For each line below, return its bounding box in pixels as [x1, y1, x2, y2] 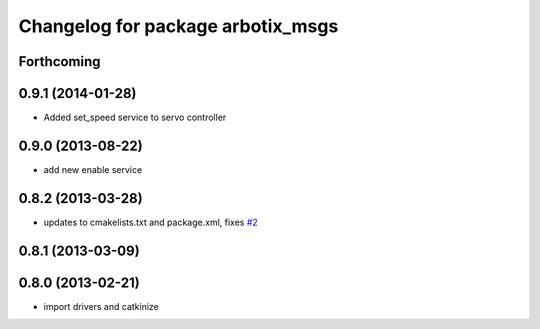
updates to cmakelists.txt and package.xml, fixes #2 [43, 216, 259, 228]
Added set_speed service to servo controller [43, 111, 227, 124]
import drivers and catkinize [43, 300, 159, 312]
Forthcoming [18, 53, 101, 70]
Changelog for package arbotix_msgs [18, 15, 339, 37]
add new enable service [43, 163, 143, 175]
